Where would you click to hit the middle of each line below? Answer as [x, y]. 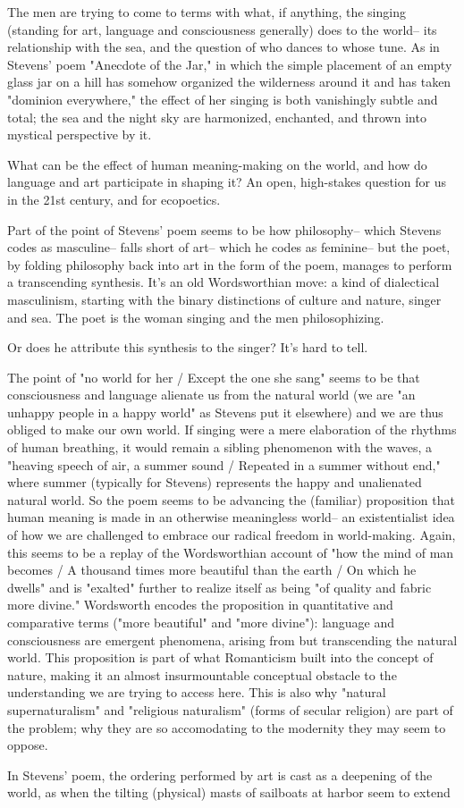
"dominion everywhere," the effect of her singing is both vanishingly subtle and [223, 99]
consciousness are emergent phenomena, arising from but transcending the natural [232, 640]
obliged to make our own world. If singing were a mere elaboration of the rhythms [232, 429]
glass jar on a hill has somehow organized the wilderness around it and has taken [229, 82]
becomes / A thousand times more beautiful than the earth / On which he [212, 570]
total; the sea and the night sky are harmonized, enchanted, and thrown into [217, 117]
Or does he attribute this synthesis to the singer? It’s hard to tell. [188, 347]
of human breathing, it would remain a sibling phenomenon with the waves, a [220, 447]
